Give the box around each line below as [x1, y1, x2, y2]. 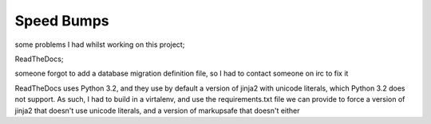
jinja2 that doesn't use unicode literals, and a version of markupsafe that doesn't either [14, 106, 300, 115]
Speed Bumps [14, 12, 109, 29]
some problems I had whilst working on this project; [14, 40, 185, 49]
